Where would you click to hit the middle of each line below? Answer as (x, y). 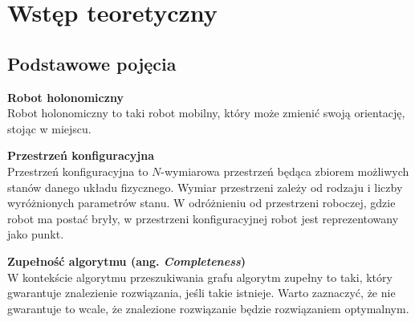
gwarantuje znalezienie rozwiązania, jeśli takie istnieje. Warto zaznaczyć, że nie (201, 293)
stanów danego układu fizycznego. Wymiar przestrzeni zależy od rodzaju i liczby (205, 187)
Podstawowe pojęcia (92, 63)
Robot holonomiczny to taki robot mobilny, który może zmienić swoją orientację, (206, 113)
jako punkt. (36, 234)
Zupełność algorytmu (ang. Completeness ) (127, 261)
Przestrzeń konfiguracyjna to (78, 171)
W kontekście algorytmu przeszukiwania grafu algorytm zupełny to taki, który (200, 277)
